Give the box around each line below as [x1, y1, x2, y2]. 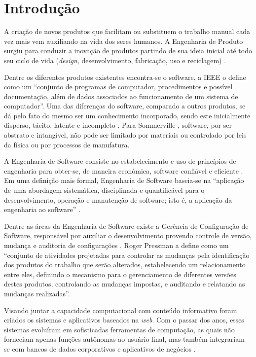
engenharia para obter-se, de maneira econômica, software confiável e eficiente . [4, 165, 243, 176]
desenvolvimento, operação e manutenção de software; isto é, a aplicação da [4, 194, 232, 205]
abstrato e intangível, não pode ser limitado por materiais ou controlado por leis [4, 130, 247, 140]
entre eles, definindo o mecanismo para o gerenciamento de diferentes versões [4, 269, 236, 279]
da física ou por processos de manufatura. [4, 139, 130, 149]
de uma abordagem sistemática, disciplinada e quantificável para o [4, 185, 205, 195]
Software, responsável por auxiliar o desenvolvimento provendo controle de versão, [4, 230, 252, 241]
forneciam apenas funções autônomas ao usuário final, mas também [4, 334, 208, 344]
